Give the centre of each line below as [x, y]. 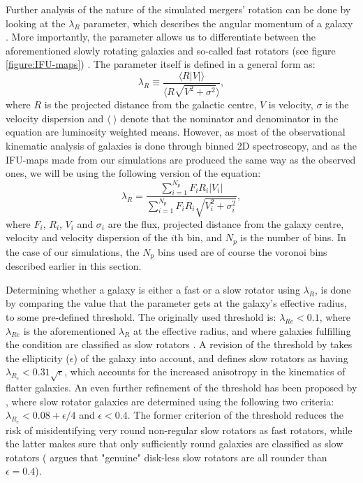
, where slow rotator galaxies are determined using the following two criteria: [170, 401]
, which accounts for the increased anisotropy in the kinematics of [205, 372]
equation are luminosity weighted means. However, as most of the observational [176, 132]
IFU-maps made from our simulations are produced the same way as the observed [181, 159]
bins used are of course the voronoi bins [242, 251]
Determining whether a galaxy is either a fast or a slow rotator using [153, 289]
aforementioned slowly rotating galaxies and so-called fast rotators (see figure [171, 50]
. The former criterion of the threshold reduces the [235, 415]
